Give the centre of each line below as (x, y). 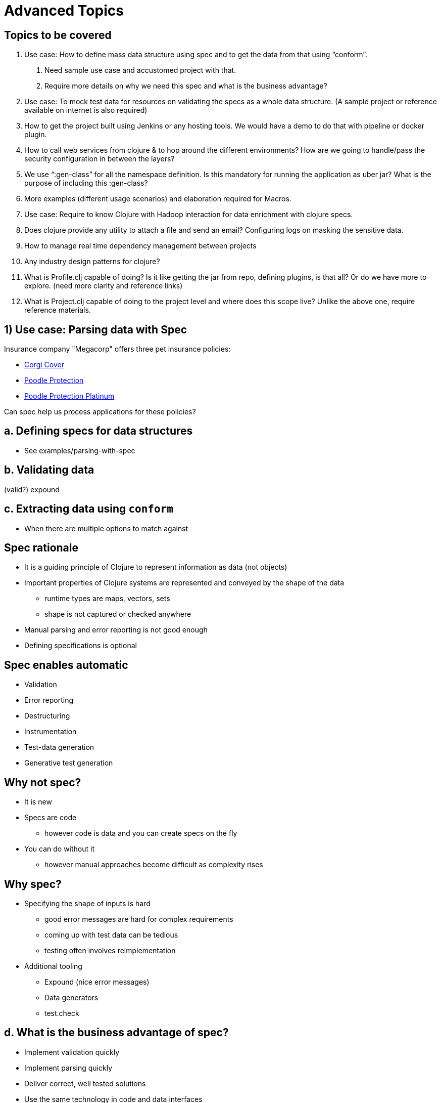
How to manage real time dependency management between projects (140, 246)
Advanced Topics (64, 11)
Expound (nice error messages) (97, 982)
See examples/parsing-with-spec (80, 450)
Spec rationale (41, 547)
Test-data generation (59, 747)
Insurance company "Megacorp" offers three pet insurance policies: (117, 349)
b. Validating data (49, 470)
